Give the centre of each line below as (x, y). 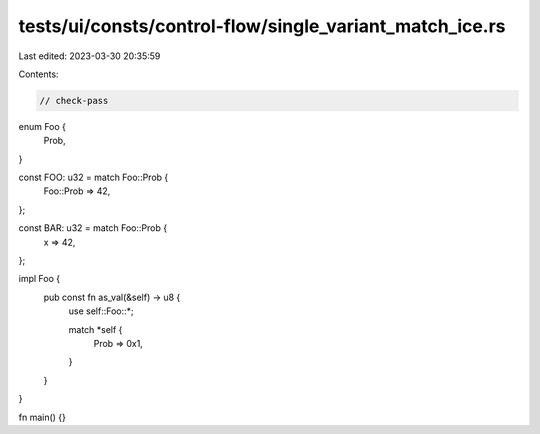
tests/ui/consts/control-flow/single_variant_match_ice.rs (262, 26)
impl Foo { (39, 279)
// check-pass (74, 100)
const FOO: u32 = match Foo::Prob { (93, 177)
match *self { (95, 329)
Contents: (38, 74)
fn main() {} (42, 417)
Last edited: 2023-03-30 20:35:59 (89, 56)
